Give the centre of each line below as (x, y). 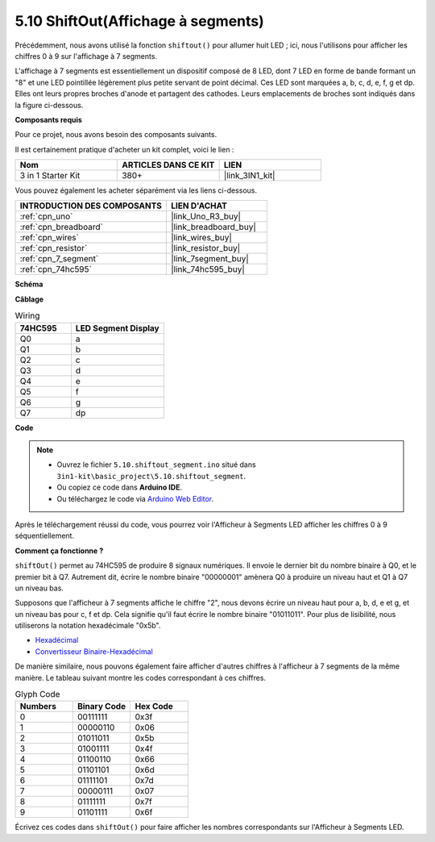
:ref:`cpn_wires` (50, 238)
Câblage (29, 299)
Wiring (27, 316)
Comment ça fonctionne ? (59, 550)
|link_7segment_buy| (209, 259)
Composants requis (48, 119)
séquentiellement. (45, 536)
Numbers (38, 707)
